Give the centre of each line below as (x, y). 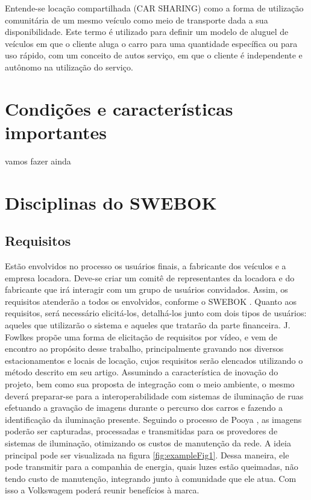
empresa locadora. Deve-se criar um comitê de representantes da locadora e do (150, 277)
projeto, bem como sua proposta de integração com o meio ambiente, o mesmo (150, 383)
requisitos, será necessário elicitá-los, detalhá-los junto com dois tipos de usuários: (156, 313)
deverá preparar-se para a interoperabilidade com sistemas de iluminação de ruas (154, 395)
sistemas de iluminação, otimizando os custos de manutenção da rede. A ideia (148, 442)
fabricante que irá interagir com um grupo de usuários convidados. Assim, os (146, 289)
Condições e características (119, 108)
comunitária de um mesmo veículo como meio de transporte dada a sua (137, 20)
